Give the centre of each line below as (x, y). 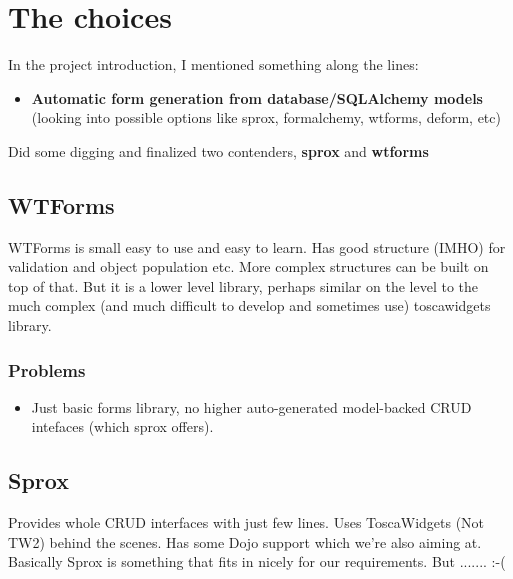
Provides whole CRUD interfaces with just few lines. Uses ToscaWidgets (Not (246, 522)
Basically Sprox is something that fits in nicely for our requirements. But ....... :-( (257, 561)
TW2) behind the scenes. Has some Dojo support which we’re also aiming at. (245, 541)
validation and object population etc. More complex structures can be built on (248, 266)
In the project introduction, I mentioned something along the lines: (213, 64)
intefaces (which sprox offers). (122, 426)
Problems (47, 369)
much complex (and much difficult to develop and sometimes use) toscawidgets (249, 305)
